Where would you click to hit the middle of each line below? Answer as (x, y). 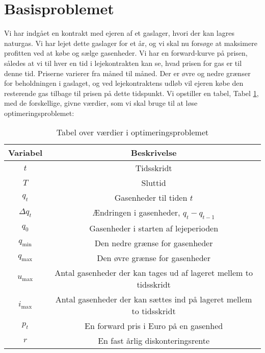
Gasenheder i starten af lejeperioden (154, 228)
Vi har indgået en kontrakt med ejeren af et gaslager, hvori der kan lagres (119, 33)
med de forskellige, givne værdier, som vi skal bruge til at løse (101, 103)
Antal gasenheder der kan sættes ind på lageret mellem (154, 299)
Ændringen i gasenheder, (136, 213)
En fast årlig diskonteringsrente (154, 340)
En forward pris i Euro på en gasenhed (154, 325)
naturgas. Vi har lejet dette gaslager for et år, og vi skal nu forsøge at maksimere (131, 43)
